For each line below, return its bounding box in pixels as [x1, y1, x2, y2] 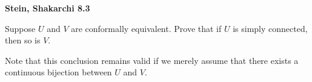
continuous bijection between [5, 66, 112, 78]
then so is [5, 34, 41, 46]
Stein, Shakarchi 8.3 [5, 2, 90, 14]
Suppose [5, 22, 36, 34]
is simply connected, [233, 22, 308, 34]
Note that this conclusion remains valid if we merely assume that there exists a [5, 54, 299, 66]
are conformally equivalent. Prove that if [71, 22, 222, 34]
